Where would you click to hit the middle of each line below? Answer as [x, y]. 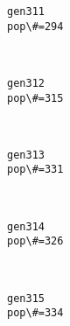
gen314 [26, 226]
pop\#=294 [35, 26]
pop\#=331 [35, 170]
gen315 [26, 298]
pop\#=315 [35, 98]
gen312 [26, 83]
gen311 [26, 12]
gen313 [26, 155]
